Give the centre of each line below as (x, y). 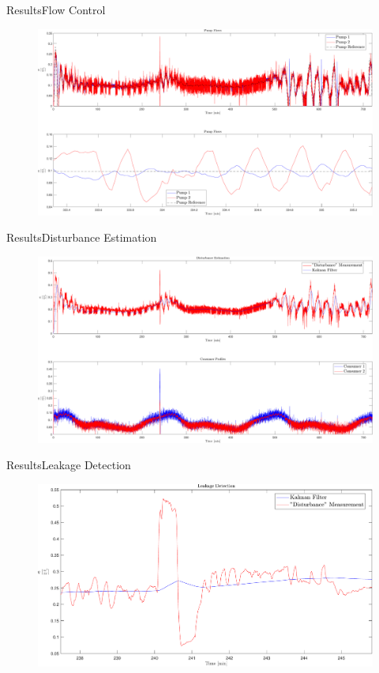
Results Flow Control (56, 9)
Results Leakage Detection (69, 465)
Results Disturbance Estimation (82, 237)
